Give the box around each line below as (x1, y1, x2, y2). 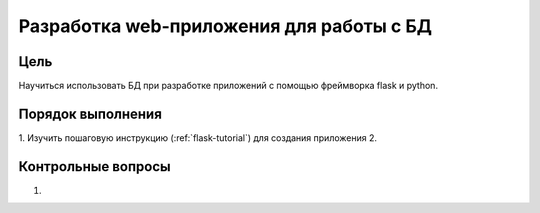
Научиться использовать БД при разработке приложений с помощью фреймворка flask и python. (18, 80, 439, 92)
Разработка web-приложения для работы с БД (18, 15, 433, 37)
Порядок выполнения (18, 105, 162, 122)
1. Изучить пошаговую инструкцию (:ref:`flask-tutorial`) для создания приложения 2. (18, 131, 378, 144)
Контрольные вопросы (18, 158, 171, 175)
